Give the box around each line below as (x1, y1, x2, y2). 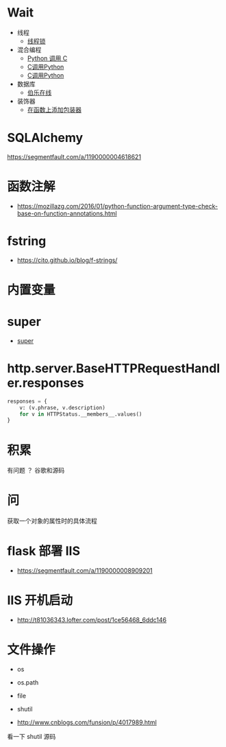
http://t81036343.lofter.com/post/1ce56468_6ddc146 (16, 616, 167, 624)
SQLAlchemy (7, 130, 84, 145)
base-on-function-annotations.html (16, 209, 118, 217)
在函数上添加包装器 (27, 105, 82, 114)
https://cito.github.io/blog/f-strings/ (16, 256, 118, 264)
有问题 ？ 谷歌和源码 (7, 466, 65, 475)
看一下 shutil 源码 (7, 733, 56, 740)
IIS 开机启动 (7, 593, 73, 608)
